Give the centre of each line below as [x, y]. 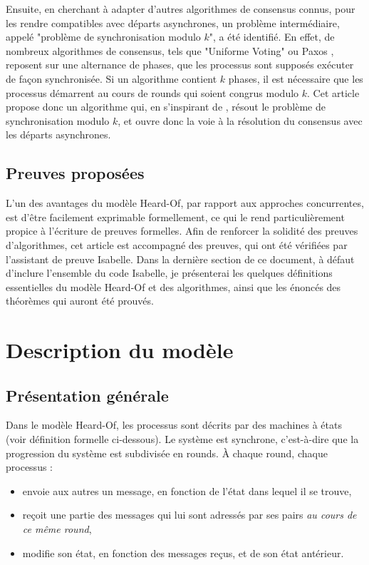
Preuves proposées [75, 173]
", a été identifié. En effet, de [272, 37]
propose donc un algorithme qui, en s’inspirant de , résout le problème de [166, 107]
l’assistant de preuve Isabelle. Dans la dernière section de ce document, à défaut [180, 259]
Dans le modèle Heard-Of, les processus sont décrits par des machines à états [174, 425]
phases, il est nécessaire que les [296, 78]
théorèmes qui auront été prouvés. [80, 301]
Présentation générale [87, 395]
